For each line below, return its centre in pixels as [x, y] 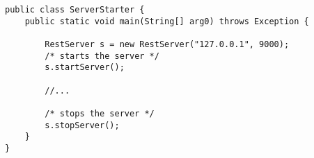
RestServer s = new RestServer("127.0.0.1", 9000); [167, 44]
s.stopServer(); [82, 125]
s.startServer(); [85, 68]
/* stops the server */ [100, 113]
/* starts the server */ [102, 56]
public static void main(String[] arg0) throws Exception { [167, 21]
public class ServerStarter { [75, 10]
